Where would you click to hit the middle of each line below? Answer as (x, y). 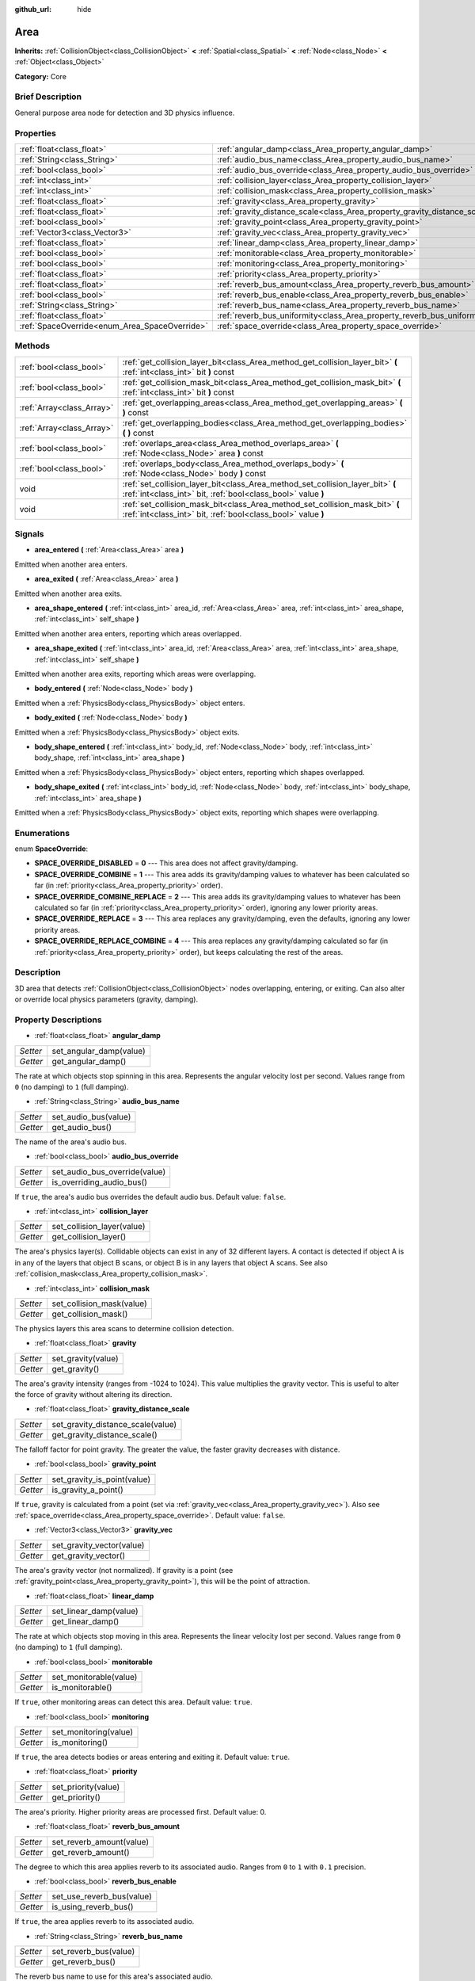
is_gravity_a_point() (88, 1490)
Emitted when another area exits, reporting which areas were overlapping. (135, 674)
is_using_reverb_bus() (93, 1907)
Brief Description (48, 97)
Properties (36, 133)
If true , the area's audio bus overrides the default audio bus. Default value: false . (150, 1197)
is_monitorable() (82, 1688)
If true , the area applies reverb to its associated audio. (104, 1922)
